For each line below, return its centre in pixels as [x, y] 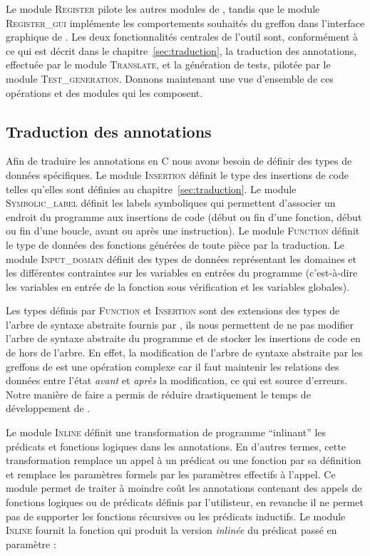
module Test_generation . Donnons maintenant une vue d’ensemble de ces [170, 78]
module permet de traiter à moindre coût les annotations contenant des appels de [184, 488]
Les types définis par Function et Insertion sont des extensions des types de [173, 310]
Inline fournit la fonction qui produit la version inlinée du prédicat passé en [171, 530]
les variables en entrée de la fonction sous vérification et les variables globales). [178, 286]
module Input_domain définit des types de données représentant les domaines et [181, 258]
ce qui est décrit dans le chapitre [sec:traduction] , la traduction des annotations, [181, 50]
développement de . [48, 408]
